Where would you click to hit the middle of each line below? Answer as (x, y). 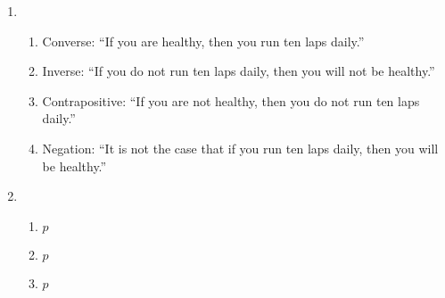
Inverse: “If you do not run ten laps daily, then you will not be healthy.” (239, 71)
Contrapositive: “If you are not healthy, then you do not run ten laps (231, 100)
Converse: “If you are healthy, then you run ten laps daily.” (203, 41)
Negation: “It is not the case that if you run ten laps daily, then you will (240, 148)
